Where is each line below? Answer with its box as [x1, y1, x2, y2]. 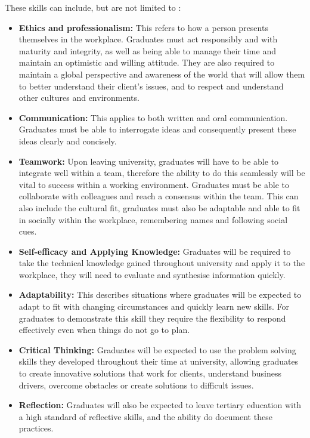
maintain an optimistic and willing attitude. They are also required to [18, 56, 275, 69]
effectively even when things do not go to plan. [18, 323, 190, 336]
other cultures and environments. [18, 91, 139, 104]
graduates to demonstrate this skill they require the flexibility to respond [18, 311, 286, 324]
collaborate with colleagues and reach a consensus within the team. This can [18, 190, 299, 202]
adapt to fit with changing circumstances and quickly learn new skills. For [18, 300, 290, 313]
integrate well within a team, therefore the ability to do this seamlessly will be [18, 166, 305, 179]
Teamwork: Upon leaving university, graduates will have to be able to [18, 155, 279, 167]
